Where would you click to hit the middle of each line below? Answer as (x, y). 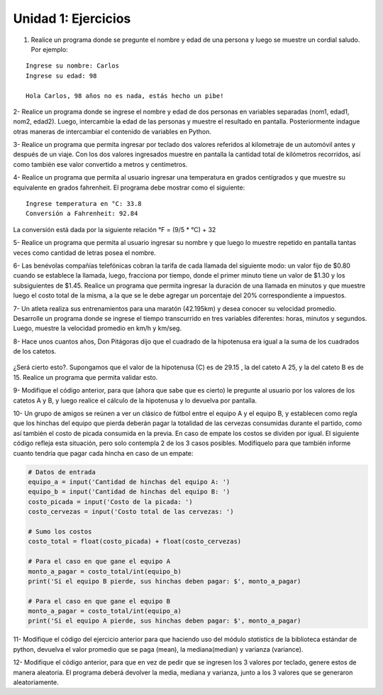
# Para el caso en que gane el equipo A (99, 562)
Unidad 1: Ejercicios (72, 18)
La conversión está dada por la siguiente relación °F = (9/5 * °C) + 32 (115, 229)
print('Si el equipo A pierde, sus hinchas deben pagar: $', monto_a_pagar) (165, 621)
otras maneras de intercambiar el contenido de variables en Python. (112, 131)
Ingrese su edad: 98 (61, 76)
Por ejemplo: (49, 49)
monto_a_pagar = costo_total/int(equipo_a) (105, 611)
